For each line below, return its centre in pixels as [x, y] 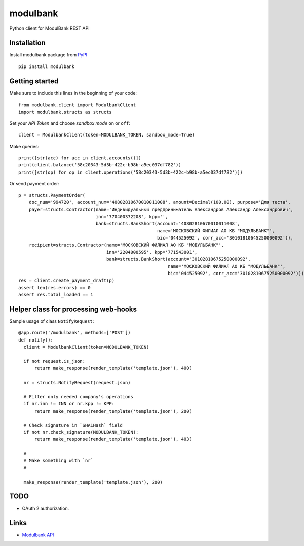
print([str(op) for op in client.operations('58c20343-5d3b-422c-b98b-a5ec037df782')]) [131, 172]
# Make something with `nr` [59, 461]
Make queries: [24, 146]
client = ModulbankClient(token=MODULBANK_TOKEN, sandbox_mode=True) [107, 135]
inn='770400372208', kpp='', [132, 216]
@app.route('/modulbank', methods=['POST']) [75, 333]
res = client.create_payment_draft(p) [67, 281]
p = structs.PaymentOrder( [52, 195]
